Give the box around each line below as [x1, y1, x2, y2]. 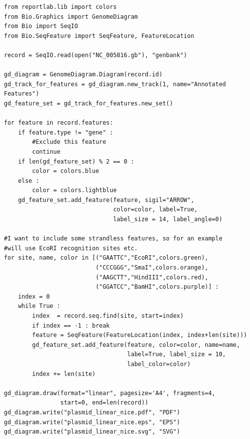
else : [18, 177, 39, 184]
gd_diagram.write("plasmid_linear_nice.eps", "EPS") [4, 418, 180, 426]
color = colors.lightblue [32, 187, 117, 194]
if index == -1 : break [32, 322, 110, 329]
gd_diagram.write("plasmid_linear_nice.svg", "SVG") [4, 428, 180, 436]
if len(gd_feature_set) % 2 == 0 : [18, 158, 134, 165]
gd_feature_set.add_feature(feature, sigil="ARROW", [18, 196, 194, 203]
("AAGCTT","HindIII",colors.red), [95, 273, 209, 281]
